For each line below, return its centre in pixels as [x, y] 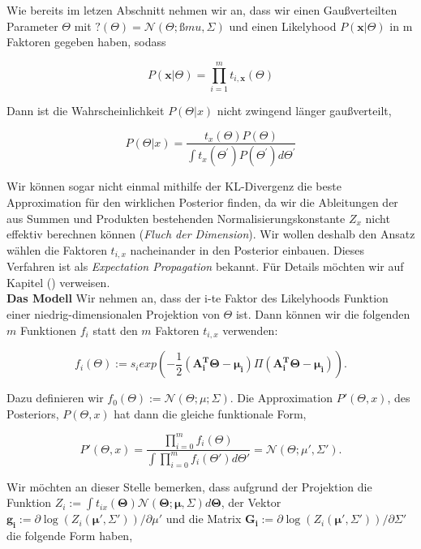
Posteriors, [33, 413]
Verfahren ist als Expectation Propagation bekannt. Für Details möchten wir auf [205, 266]
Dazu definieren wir [55, 398]
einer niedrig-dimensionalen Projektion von [113, 314]
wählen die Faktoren [57, 249]
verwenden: [250, 330]
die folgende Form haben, [70, 536]
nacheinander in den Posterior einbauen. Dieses [247, 249]
